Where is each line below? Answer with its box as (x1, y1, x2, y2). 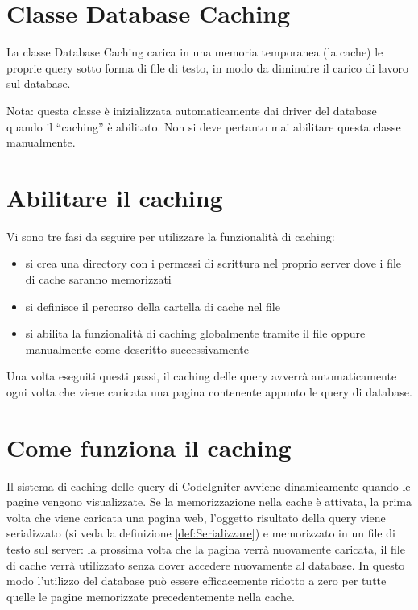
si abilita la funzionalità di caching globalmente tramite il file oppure (25, 325, 366, 342)
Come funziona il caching (6, 430, 292, 463)
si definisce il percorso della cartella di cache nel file (25, 297, 280, 314)
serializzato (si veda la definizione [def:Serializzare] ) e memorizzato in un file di (6, 525, 395, 542)
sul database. (6, 75, 71, 92)
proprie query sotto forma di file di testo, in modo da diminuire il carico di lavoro (6, 59, 409, 76)
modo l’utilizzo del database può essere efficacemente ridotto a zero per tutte (6, 572, 387, 589)
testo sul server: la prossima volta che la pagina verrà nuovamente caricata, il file (6, 541, 405, 558)
